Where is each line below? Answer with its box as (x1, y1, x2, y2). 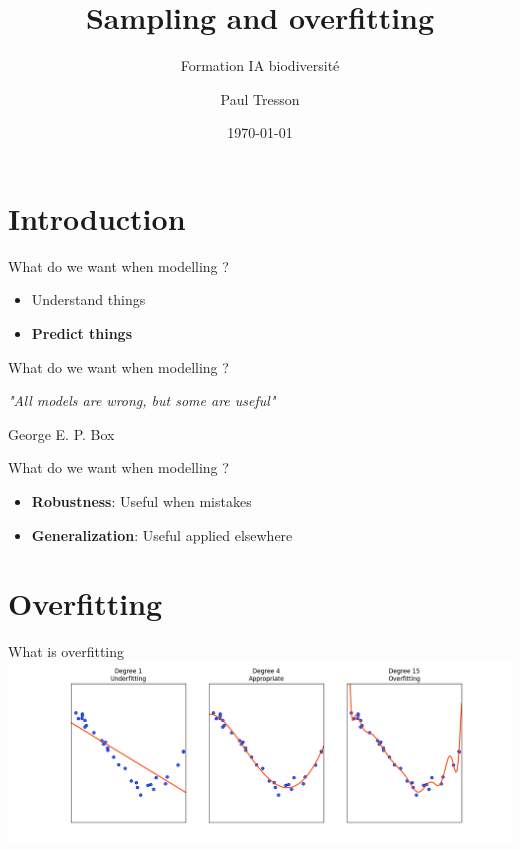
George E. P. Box (8, 423, 115, 444)
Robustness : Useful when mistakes (31, 491, 252, 511)
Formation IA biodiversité (180, 55, 340, 76)
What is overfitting (8, 641, 125, 662)
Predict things (31, 323, 133, 344)
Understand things (31, 289, 146, 310)
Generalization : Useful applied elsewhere (31, 524, 293, 545)
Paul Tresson (220, 88, 300, 109)
